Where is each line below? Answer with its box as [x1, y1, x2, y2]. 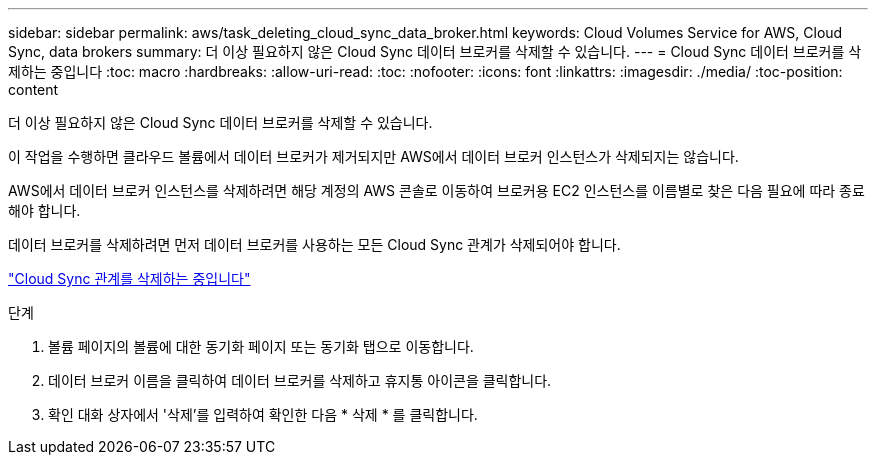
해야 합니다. [8, 202, 81, 219]
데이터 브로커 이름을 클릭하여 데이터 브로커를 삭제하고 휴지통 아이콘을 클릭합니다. [48, 372, 552, 389]
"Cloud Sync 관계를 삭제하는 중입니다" [8, 270, 251, 287]
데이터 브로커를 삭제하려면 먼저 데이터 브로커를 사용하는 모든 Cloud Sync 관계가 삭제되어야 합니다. [8, 236, 621, 253]
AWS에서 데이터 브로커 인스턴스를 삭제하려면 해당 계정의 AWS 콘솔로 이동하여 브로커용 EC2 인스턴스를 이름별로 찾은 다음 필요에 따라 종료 [8, 182, 865, 199]
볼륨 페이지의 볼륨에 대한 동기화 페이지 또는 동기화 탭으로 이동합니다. [48, 338, 474, 355]
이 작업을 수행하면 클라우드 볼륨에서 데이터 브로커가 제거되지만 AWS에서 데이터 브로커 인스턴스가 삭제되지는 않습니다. [8, 148, 739, 165]
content [8, 81, 59, 98]
